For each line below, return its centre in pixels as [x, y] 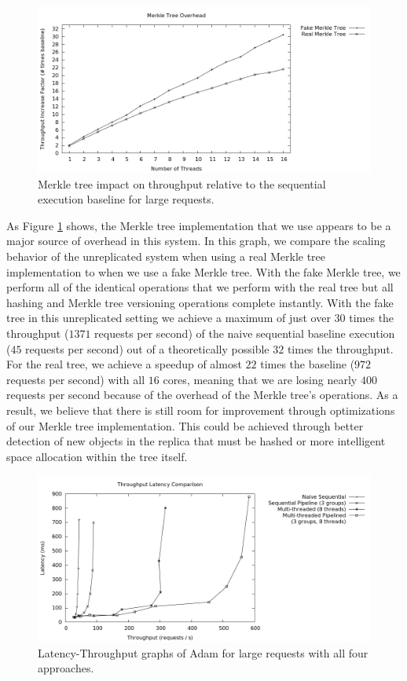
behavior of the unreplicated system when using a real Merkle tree [166, 256]
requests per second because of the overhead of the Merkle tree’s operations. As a [202, 395]
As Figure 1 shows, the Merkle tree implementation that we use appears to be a [199, 225]
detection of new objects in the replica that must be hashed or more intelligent [196, 441]
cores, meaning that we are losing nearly [260, 379]
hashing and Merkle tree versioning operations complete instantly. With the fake [200, 302]
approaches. [66, 668]
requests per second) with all [76, 379]
